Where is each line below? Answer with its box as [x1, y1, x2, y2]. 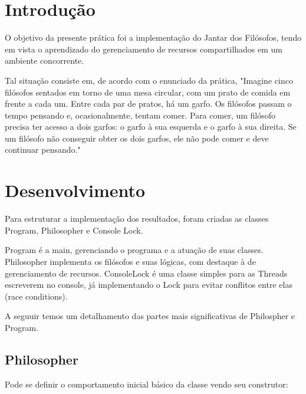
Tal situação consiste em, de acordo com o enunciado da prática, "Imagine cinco [5, 74, 293, 86]
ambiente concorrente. [5, 54, 84, 67]
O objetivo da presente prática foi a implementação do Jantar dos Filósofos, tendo [5, 31, 302, 44]
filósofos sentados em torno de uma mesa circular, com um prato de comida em [5, 86, 291, 98]
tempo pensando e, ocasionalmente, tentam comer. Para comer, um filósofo [5, 109, 276, 121]
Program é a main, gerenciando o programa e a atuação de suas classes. [5, 244, 264, 256]
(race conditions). [5, 290, 68, 302]
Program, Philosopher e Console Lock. [5, 224, 143, 236]
